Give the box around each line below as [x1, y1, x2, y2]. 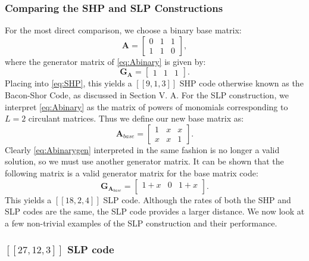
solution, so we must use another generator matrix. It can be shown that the [5, 155, 284, 167]
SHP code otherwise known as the [179, 77, 304, 89]
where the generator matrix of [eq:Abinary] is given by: [5, 55, 206, 67]
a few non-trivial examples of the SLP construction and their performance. [5, 216, 277, 229]
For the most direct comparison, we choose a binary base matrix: [5, 24, 242, 36]
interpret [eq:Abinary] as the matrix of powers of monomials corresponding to [5, 100, 288, 113]
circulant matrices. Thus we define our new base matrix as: [28, 112, 244, 125]
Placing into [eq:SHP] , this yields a [5, 77, 132, 89]
